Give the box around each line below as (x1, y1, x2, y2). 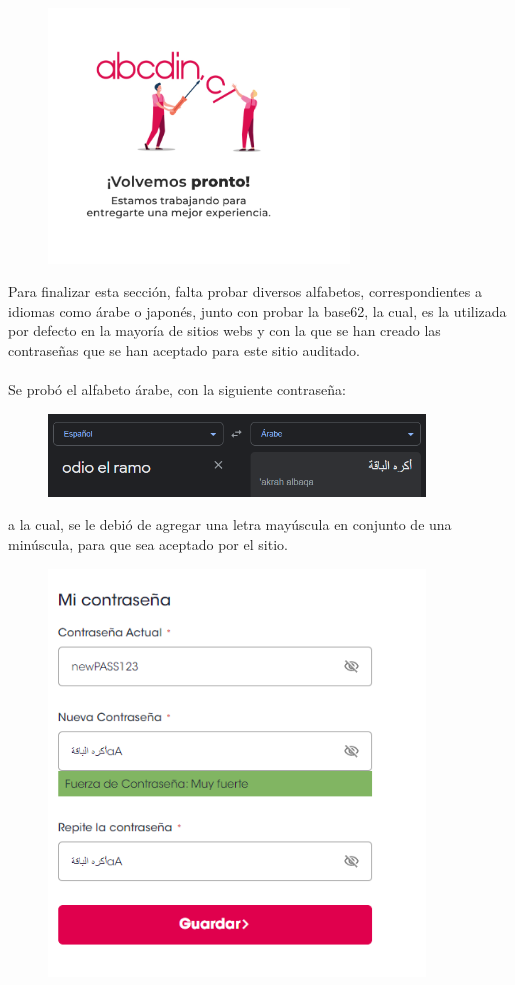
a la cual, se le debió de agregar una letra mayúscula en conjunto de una (8, 514, 452, 535)
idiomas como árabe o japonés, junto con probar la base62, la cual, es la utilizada (8, 300, 507, 321)
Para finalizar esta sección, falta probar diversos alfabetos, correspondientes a (8, 281, 482, 302)
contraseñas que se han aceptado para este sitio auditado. (8, 340, 361, 361)
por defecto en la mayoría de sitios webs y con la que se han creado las (8, 320, 441, 341)
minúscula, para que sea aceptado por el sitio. (8, 533, 288, 554)
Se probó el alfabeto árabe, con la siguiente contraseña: (8, 379, 346, 400)
